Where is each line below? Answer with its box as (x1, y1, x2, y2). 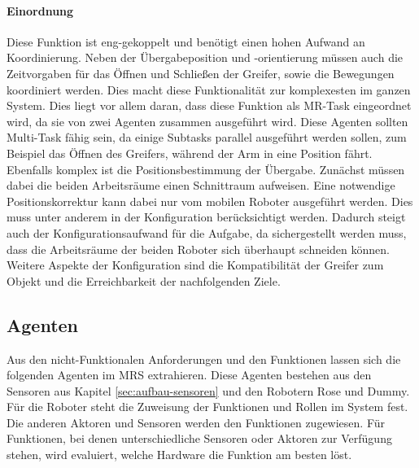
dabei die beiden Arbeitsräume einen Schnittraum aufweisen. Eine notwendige (7, 177, 395, 194)
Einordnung (7, 2, 74, 19)
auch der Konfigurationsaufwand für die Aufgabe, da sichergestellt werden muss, (7, 224, 407, 241)
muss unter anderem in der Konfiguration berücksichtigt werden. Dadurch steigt (7, 208, 406, 225)
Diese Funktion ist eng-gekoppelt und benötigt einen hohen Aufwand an (7, 33, 365, 50)
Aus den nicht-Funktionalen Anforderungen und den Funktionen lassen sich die (7, 350, 401, 367)
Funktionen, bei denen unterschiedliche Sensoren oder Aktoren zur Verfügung (7, 430, 392, 447)
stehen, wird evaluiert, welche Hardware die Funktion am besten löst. (7, 446, 352, 463)
